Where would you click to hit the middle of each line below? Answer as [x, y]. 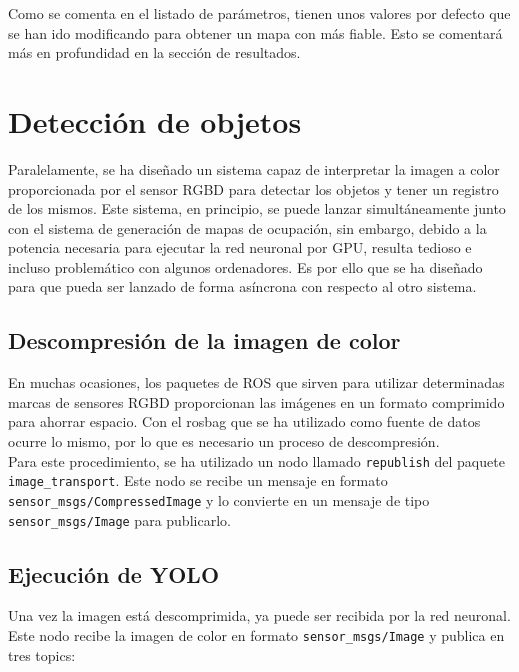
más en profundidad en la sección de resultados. [154, 52]
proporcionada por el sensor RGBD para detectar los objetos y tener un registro [253, 188]
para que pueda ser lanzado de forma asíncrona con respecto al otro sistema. [242, 286]
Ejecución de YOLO [114, 573]
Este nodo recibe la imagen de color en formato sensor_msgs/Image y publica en [256, 635]
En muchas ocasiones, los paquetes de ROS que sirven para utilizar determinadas [256, 382]
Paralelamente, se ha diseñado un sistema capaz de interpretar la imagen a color [254, 168]
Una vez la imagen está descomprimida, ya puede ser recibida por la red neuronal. [259, 615]
